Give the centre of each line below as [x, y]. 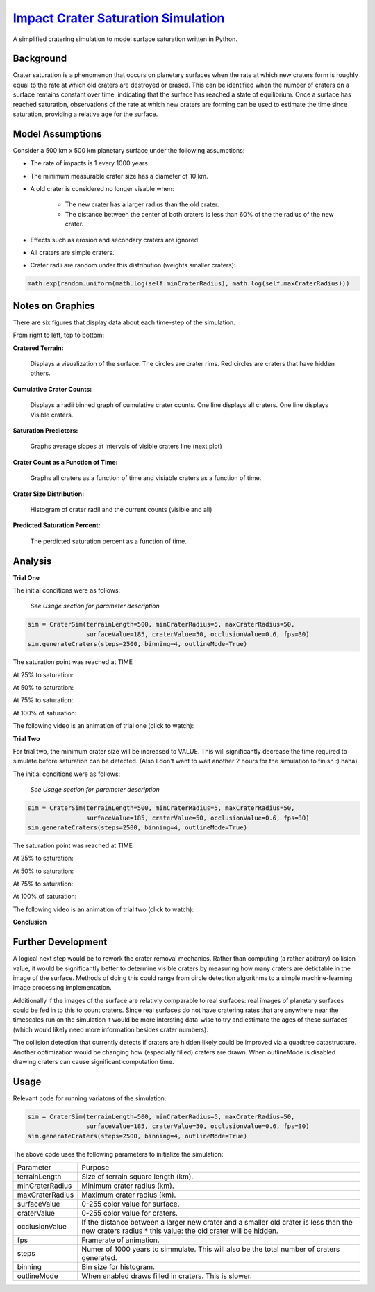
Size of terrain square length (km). [137, 1177]
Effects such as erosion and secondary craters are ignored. [115, 240]
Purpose [95, 1168]
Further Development [60, 942]
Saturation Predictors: [45, 431]
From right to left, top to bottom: [59, 335]
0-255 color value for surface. [131, 1204]
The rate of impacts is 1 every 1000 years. [90, 163]
